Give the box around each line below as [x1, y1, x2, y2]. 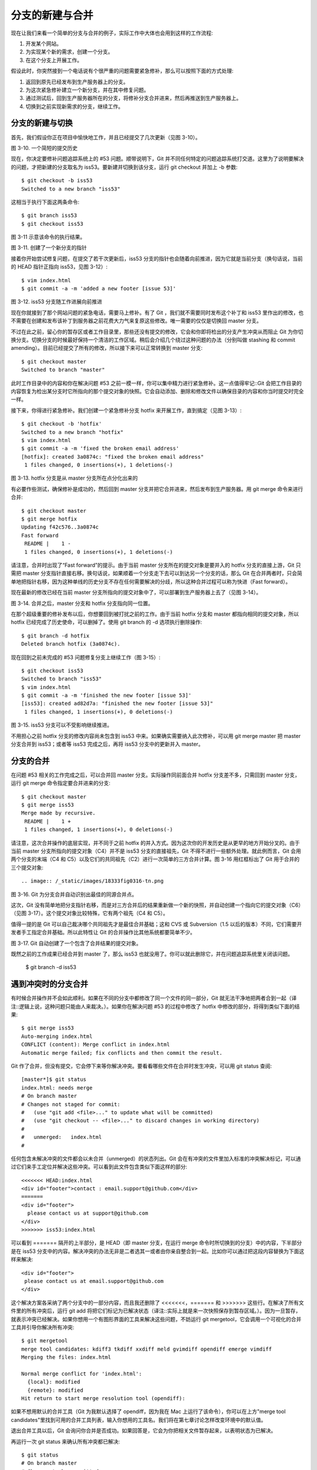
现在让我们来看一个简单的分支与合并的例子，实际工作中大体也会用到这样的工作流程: [11, 29, 214, 36]
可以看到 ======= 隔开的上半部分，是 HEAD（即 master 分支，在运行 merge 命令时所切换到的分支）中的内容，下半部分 [11, 1240, 302, 1247]
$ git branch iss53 [21, 212, 77, 219]
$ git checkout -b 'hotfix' [21, 420, 102, 427]
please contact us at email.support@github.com [24, 1278, 164, 1284]
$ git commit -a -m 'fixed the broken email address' [21, 445, 179, 452]
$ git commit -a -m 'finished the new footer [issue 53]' [21, 692, 192, 699]
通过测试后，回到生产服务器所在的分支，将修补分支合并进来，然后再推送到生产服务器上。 [25, 95, 242, 102]
